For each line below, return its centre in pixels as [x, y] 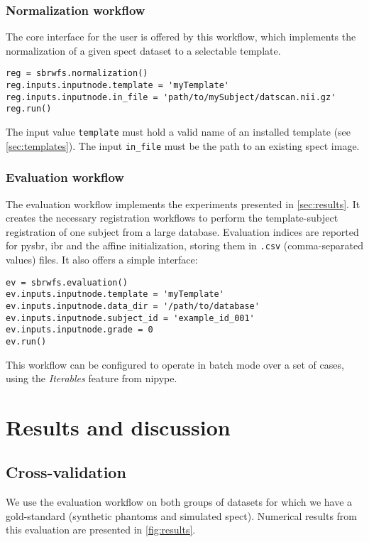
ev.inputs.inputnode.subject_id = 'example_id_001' [130, 318]
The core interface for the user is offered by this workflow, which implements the [181, 37]
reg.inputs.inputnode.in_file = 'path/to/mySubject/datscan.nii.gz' [171, 97]
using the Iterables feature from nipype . [92, 378]
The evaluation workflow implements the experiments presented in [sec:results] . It [183, 204]
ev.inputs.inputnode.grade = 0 [79, 330]
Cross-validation [66, 472]
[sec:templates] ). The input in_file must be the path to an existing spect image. [183, 145]
